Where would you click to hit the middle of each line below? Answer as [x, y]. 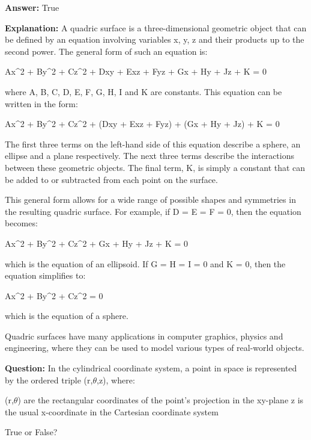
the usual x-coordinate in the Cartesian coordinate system [112, 411]
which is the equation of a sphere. [67, 316]
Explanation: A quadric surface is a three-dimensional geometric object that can [156, 27]
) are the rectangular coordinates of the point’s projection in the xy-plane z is [161, 400]
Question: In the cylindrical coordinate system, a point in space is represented [151, 368]
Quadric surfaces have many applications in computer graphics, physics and [144, 336]
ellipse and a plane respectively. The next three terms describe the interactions [149, 156]
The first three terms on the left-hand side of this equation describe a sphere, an [153, 144]
